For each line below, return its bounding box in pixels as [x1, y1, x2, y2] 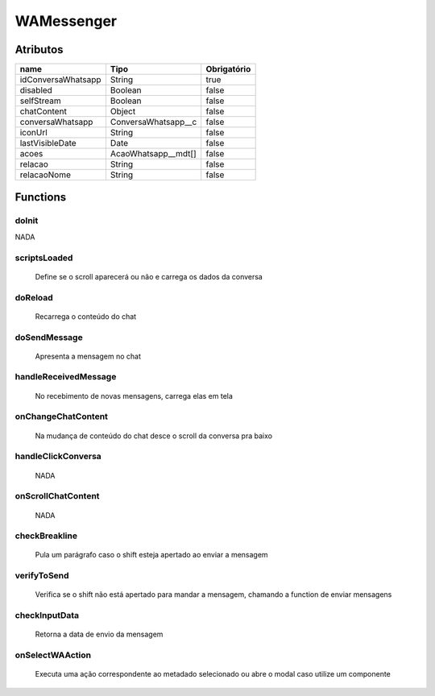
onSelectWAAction [14, 649, 92, 661]
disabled [19, 85, 52, 96]
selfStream [19, 95, 62, 106]
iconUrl [19, 127, 48, 139]
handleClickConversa [14, 451, 102, 462]
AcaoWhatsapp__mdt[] [110, 148, 197, 159]
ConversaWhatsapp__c [110, 117, 197, 128]
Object [110, 106, 136, 117]
